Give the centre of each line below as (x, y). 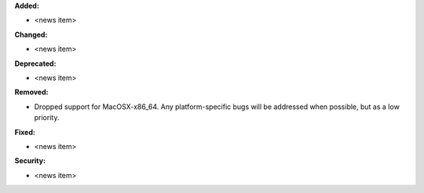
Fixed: (25, 132)
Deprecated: (35, 64)
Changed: (31, 35)
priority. (47, 118)
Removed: (31, 92)
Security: (30, 161)
